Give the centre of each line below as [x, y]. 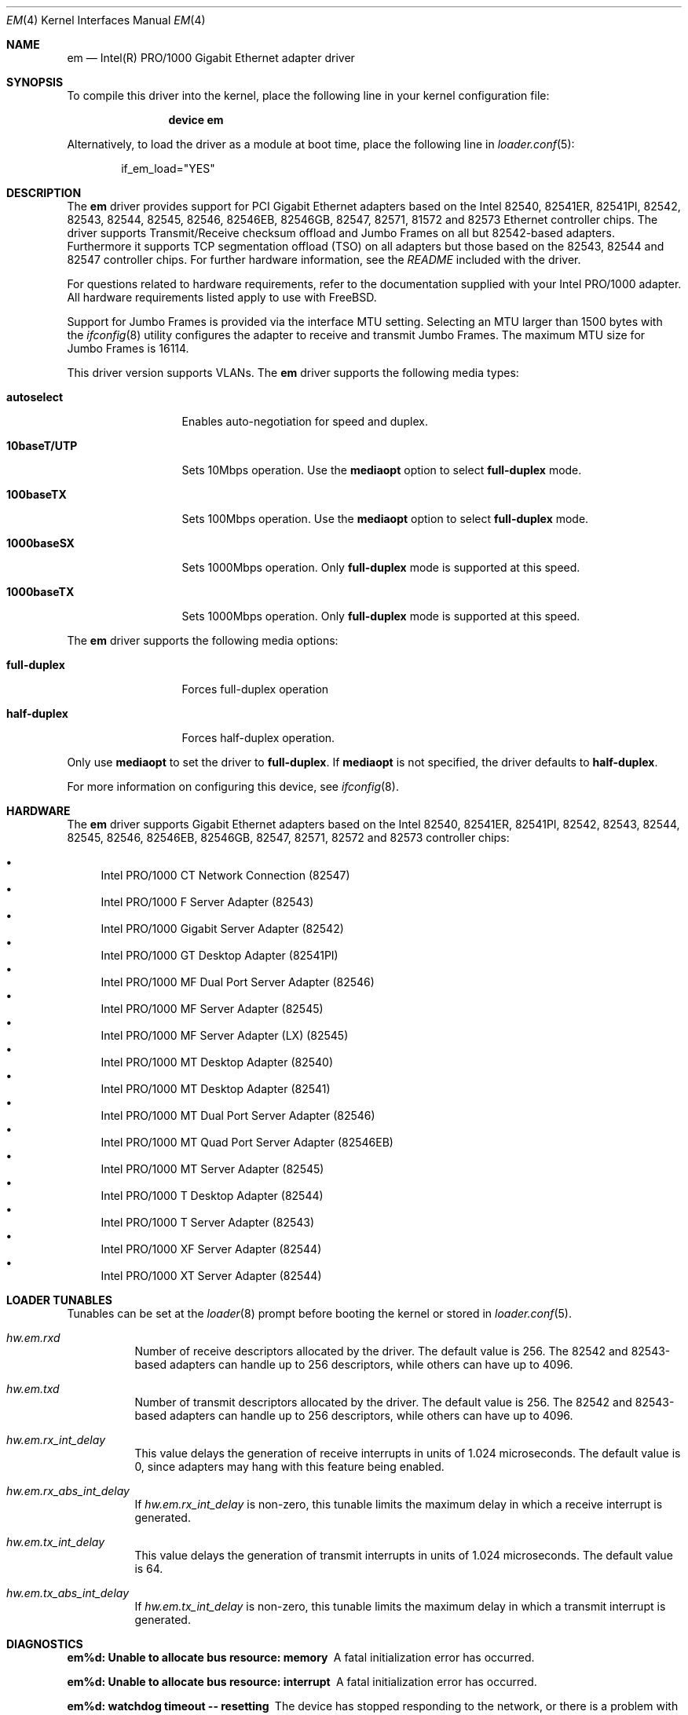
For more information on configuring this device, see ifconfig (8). [233, 786]
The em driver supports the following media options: [203, 640]
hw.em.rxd [33, 1338]
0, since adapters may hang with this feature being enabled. [289, 1466]
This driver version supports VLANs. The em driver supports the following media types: [293, 373]
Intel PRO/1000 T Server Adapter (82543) [208, 1222]
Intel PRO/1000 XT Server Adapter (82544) [211, 1276]
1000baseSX [40, 543]
